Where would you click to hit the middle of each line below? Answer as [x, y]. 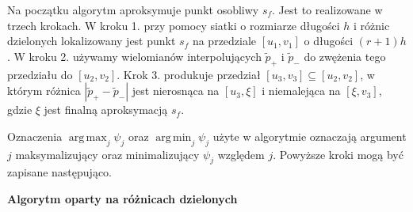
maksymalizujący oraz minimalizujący [107, 154]
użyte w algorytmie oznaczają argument [310, 136]
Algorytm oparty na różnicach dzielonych [122, 198]
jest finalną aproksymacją [106, 110]
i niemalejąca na [301, 91]
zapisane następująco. [59, 172]
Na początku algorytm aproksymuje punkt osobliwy [133, 9]
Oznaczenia [35, 136]
